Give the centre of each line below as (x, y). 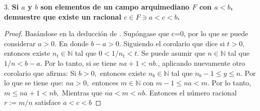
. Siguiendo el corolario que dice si (172, 43)
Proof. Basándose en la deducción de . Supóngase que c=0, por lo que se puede (126, 33)
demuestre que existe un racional (63, 16)
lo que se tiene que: (34, 83)
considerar (20, 43)
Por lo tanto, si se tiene (81, 63)
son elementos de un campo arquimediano (115, 7)
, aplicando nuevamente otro (201, 63)
